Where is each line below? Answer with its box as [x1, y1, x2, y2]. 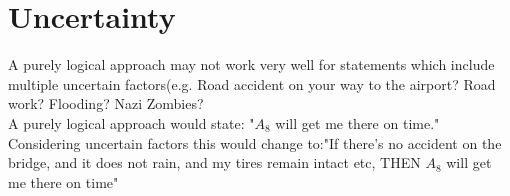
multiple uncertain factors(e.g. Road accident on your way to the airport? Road [8, 73, 496, 94]
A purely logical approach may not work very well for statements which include [8, 54, 495, 75]
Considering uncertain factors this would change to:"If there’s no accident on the [8, 132, 502, 153]
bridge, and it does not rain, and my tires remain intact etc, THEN [8, 152, 421, 173]
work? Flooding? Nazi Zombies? [8, 93, 204, 114]
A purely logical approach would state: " [8, 112, 255, 133]
